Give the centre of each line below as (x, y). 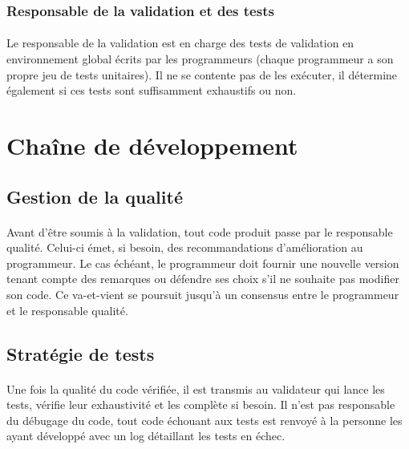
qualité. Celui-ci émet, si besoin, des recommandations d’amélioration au (185, 247)
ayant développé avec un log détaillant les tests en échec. (146, 436)
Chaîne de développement (152, 145)
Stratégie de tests (81, 353)
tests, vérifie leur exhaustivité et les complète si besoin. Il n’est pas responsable (201, 405)
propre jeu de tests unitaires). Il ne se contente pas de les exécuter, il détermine (202, 74)
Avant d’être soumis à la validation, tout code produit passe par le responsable (200, 231)
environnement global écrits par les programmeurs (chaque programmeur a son (200, 59)
